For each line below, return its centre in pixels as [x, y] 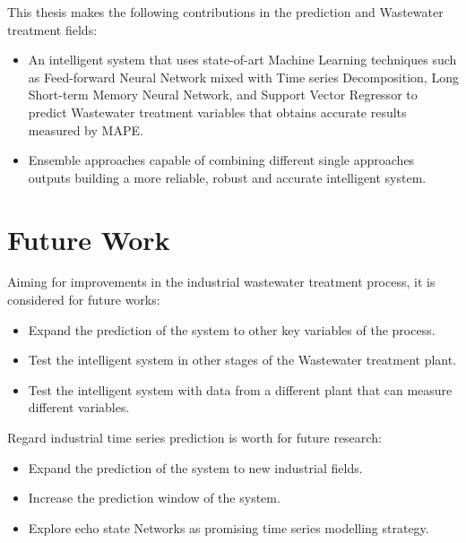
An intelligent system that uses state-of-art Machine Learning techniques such [242, 60]
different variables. [79, 407]
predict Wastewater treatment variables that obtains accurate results [217, 112]
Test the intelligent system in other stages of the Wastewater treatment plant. [242, 360]
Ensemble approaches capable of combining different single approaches [221, 160]
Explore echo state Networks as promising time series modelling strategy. [229, 527]
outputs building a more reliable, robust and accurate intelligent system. [227, 177]
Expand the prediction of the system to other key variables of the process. [232, 329]
